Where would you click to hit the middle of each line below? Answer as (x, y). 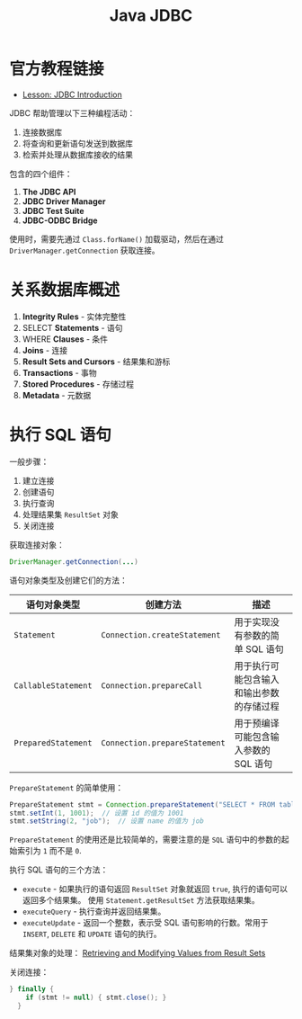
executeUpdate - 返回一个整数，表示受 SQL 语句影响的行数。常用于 (145, 923)
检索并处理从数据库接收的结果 (77, 155)
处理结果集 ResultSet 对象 (71, 514)
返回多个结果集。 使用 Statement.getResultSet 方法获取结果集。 (141, 900)
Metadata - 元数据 (57, 395)
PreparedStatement (53, 742)
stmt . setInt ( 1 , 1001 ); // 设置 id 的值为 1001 (97, 813)
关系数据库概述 (65, 290)
